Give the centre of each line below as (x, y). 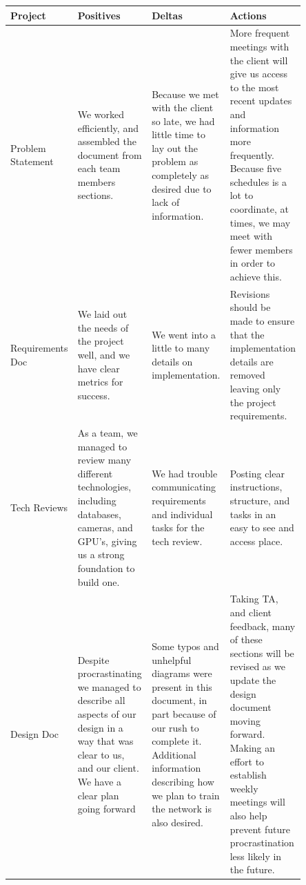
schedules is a (258, 181)
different (95, 473)
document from (110, 154)
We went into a (184, 334)
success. (94, 395)
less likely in (256, 856)
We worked (101, 114)
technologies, (104, 487)
